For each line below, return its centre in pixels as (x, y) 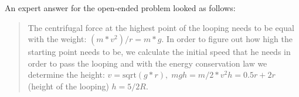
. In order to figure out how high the (227, 39)
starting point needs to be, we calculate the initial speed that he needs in (159, 52)
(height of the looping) (68, 86)
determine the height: (66, 75)
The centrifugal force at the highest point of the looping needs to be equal (161, 27)
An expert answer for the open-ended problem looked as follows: (120, 8)
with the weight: (57, 39)
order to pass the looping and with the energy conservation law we (147, 63)
